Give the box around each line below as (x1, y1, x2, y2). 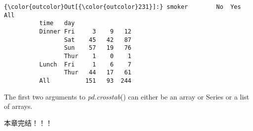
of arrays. (4, 101, 33, 111)
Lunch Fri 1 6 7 (39, 61, 131, 68)
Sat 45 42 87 (64, 36, 131, 43)
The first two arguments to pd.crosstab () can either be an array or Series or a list (4, 91, 250, 101)
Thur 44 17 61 (64, 69, 131, 76)
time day (39, 20, 75, 27)
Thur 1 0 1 (64, 52, 131, 60)
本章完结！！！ (4, 117, 52, 128)
